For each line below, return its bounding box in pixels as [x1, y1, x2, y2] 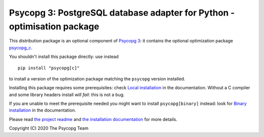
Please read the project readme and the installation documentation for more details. [9, 116, 177, 122]
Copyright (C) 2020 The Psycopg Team [9, 125, 89, 131]
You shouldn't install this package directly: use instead [9, 54, 119, 59]
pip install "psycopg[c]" [18, 65, 80, 71]
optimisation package [9, 21, 100, 32]
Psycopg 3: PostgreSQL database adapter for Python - [9, 7, 235, 18]
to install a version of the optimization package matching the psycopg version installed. [9, 76, 185, 81]
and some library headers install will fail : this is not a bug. [9, 92, 125, 98]
